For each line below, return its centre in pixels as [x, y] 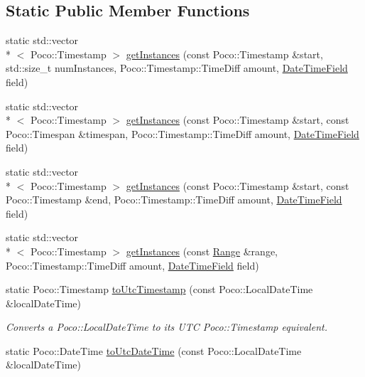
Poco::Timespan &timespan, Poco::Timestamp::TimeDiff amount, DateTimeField [182, 133]
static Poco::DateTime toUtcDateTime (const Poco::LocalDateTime [154, 350]
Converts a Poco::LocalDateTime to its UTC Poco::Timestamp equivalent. [167, 327]
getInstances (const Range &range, [202, 251]
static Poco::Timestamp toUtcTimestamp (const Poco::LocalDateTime [159, 289]
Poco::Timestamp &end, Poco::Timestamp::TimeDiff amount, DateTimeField [174, 200]
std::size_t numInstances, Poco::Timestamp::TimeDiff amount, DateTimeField [177, 68]
